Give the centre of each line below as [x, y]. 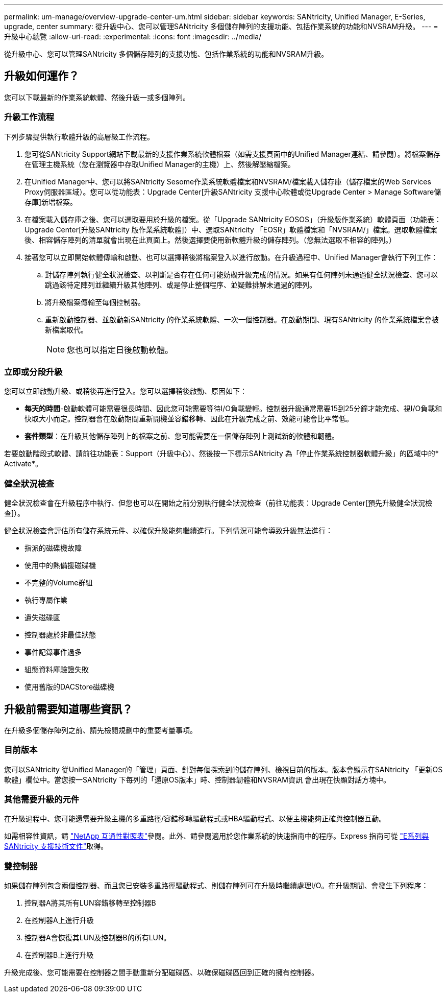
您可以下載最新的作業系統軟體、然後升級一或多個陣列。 [97, 97]
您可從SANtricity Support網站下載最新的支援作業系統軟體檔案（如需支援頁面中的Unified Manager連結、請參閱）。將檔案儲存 [232, 154]
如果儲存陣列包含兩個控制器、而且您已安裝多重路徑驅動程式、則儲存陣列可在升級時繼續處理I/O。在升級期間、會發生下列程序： [216, 886]
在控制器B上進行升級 [59, 955]
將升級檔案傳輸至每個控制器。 [95, 302]
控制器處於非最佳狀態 [60, 635]
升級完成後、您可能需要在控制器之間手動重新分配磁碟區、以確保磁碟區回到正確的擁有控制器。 [161, 972]
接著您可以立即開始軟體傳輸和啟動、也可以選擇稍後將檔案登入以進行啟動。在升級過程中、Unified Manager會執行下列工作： [231, 257]
